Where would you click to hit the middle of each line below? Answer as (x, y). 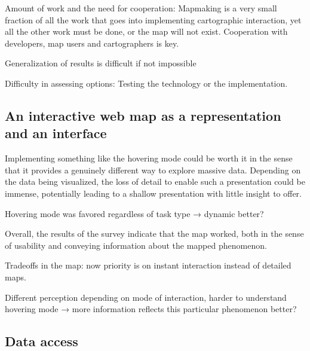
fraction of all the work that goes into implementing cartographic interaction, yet (153, 19)
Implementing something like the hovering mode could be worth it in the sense (149, 158)
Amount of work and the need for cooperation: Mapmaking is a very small (141, 8)
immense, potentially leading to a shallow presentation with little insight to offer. (153, 193)
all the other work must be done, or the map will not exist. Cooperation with (146, 31)
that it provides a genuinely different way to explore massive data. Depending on (153, 170)
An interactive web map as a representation (143, 115)
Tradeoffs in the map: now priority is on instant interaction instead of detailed (148, 265)
